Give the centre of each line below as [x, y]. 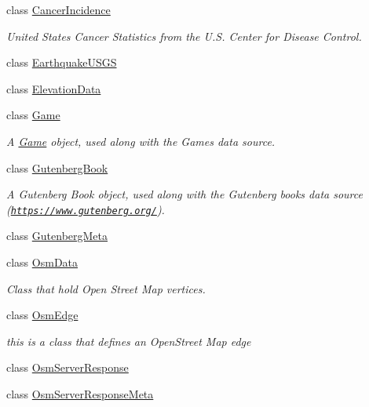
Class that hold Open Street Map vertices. [106, 288]
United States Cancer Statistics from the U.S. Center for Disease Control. [184, 36]
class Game [33, 115]
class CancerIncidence [58, 9]
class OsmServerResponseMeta [80, 393]
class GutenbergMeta [57, 236]
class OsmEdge [42, 315]
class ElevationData [54, 88]
